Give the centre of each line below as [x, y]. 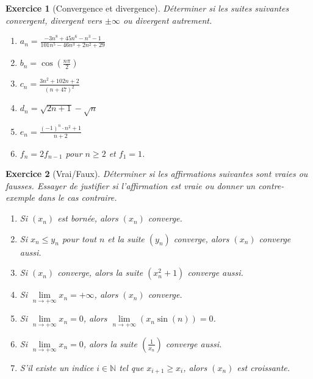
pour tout [79, 238]
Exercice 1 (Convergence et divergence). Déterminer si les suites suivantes [147, 8]
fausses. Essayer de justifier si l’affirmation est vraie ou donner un [131, 185]
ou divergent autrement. [167, 20]
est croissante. [264, 367]
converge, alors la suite [100, 273]
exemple [20, 197]
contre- [271, 185]
